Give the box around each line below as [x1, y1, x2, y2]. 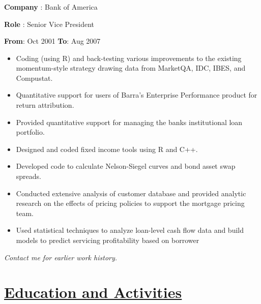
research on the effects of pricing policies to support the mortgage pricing [16, 198, 245, 208]
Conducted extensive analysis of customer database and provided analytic [16, 188, 246, 198]
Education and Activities [4, 282, 182, 302]
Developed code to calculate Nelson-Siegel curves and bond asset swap [16, 161, 236, 171]
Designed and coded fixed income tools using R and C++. [16, 143, 198, 154]
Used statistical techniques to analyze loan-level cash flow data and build [16, 225, 244, 235]
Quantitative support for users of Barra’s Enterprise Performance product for [16, 89, 257, 100]
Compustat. [16, 72, 53, 83]
